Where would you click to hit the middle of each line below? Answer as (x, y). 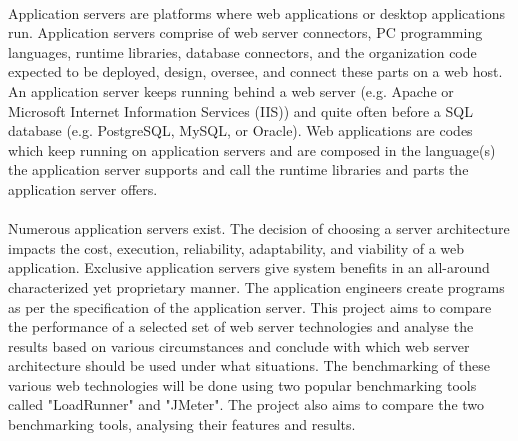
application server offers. (83, 188)
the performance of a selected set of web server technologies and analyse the (241, 326)
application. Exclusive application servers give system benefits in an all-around (249, 267)
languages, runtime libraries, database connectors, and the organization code (242, 51)
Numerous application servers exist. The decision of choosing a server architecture (259, 228)
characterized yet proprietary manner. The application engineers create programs (256, 286)
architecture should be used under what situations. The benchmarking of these (249, 365)
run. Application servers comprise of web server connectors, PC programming (245, 32)
